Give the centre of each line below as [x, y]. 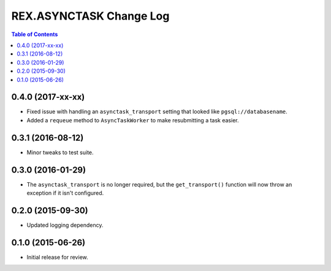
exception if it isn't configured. [65, 193]
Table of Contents [35, 34]
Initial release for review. [57, 257]
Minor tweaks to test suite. [60, 152]
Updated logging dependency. [65, 225]
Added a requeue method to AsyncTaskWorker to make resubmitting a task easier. [133, 120]
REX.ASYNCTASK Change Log [90, 16]
